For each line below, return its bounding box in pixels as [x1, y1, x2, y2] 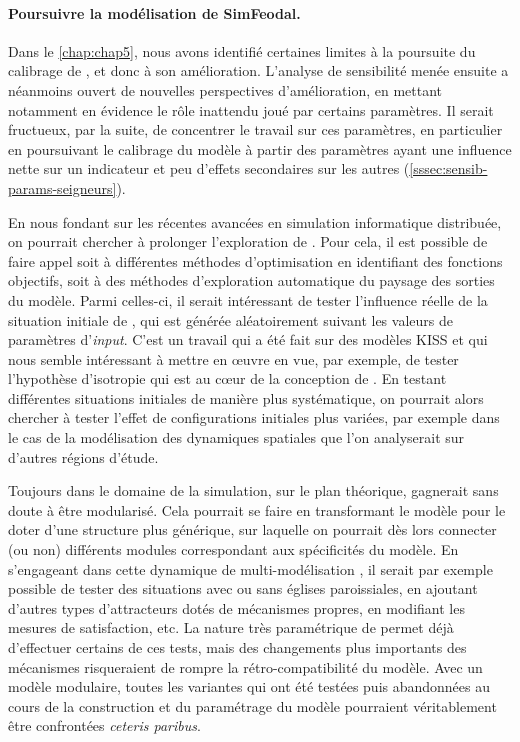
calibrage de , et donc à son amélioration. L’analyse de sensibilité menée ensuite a [8, 60, 509, 81]
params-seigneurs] [8, 177, 117, 198]
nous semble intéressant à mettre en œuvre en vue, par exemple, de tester [8, 348, 459, 369]
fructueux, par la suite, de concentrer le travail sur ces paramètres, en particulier [8, 119, 503, 140]
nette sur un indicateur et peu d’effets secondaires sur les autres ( [8, 158, 410, 179]
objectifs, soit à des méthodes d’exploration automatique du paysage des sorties [8, 270, 495, 291]
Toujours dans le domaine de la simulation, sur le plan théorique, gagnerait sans [8, 480, 499, 501]
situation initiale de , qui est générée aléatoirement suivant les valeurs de [8, 309, 453, 330]
